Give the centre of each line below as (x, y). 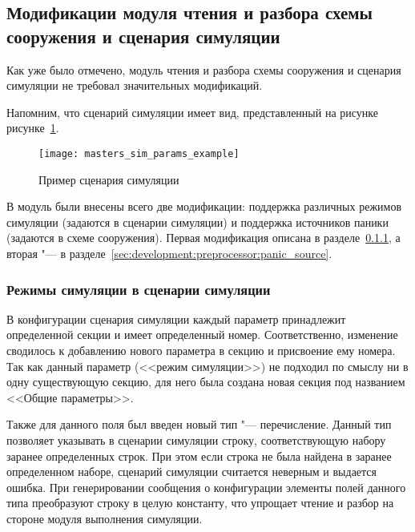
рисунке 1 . (33, 128)
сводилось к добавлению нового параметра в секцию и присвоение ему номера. (201, 350)
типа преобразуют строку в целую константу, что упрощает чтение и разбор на (200, 503)
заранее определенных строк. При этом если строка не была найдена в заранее (199, 455)
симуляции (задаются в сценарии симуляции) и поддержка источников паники (197, 222)
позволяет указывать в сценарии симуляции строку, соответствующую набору (196, 439)
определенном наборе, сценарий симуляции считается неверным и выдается (192, 472)
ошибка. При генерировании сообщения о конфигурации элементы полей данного (206, 487)
